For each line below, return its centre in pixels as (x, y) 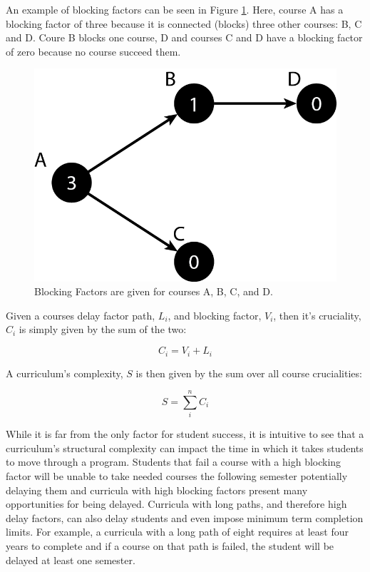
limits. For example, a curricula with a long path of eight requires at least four (177, 532)
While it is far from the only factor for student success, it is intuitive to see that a (185, 434)
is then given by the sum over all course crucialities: (249, 373)
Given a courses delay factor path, (81, 315)
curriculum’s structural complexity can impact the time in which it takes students (185, 448)
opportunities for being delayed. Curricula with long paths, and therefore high (176, 504)
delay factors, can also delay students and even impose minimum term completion (185, 517)
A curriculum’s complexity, (65, 373)
